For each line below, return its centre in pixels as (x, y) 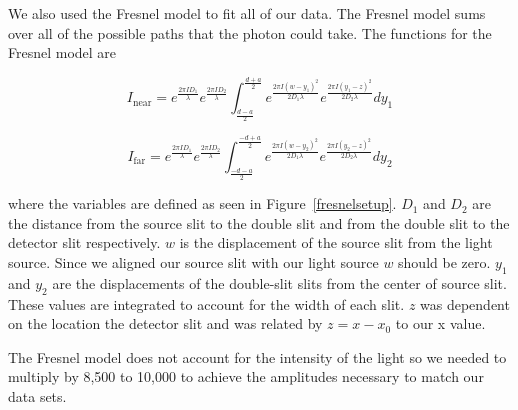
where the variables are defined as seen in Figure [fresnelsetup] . (202, 203)
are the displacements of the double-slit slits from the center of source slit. (279, 282)
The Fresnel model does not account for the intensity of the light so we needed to (257, 356)
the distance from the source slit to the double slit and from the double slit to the (259, 222)
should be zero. (444, 261)
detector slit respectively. (84, 242)
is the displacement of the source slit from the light (336, 242)
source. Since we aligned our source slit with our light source (193, 261)
